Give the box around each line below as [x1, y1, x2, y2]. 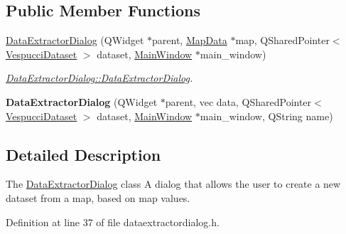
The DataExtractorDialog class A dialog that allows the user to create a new [6, 176, 341, 191]
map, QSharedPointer [235, 33, 330, 48]
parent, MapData [152, 33, 227, 48]
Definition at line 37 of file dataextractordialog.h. [6, 214, 220, 229]
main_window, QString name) [200, 108, 333, 123]
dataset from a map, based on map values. [6, 190, 190, 205]
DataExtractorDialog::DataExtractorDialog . [6, 70, 193, 85]
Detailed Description [6, 143, 161, 165]
